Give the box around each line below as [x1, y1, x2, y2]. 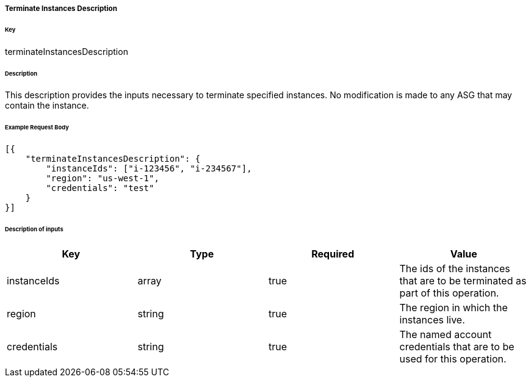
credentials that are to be [399, 340, 515, 353]
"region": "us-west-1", [46, 173, 159, 184]
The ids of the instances [399, 262, 510, 275]
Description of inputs [5, 225, 63, 232]
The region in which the [399, 301, 508, 314]
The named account [399, 328, 492, 341]
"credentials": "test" [46, 183, 154, 193]
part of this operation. [399, 286, 499, 299]
